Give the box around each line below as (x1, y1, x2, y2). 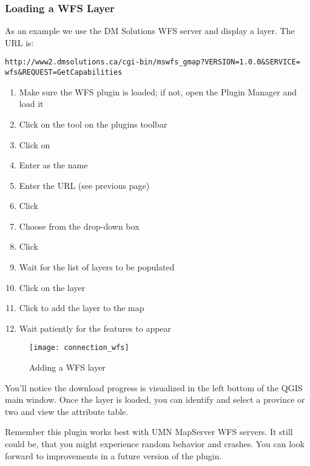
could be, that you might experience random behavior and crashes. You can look (5, 437, 305, 450)
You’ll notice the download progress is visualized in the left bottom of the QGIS (5, 381, 303, 394)
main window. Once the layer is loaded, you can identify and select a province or (5, 393, 305, 406)
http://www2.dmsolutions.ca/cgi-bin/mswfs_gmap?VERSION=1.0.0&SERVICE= (5, 58, 300, 67)
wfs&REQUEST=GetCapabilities (5, 68, 123, 77)
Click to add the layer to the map (19, 301, 144, 314)
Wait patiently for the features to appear (19, 321, 172, 334)
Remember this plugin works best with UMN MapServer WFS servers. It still (5, 425, 293, 438)
